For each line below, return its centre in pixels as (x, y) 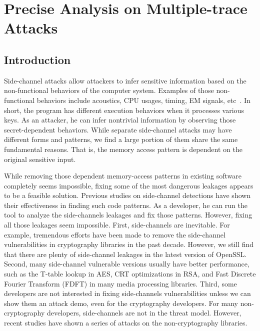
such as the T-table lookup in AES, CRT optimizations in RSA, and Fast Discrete (130, 274)
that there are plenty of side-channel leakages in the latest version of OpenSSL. (125, 254)
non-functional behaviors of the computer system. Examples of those (109, 90)
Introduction (37, 59)
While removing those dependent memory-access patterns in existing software (123, 176)
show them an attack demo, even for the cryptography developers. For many (121, 303)
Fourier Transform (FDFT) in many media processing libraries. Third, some (120, 283)
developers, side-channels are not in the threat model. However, (144, 313)
